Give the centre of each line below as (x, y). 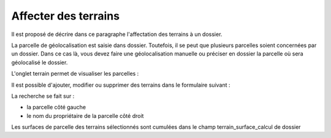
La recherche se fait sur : (43, 96)
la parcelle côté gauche (56, 107)
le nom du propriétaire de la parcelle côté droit (85, 115)
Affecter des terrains (65, 16)
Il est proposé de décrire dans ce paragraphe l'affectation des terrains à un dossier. (117, 34)
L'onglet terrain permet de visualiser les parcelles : (75, 74)
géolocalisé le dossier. (40, 62)
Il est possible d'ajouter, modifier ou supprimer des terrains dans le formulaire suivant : (121, 85)
